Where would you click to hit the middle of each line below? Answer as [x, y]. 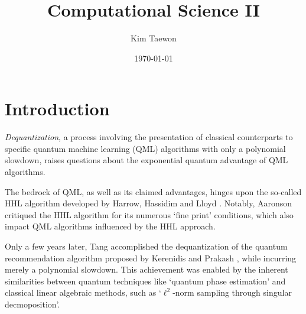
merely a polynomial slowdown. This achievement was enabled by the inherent [147, 269]
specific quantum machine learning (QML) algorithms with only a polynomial [145, 148]
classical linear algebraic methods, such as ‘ [83, 292]
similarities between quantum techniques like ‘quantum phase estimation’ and [145, 281]
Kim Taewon [154, 38]
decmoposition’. [32, 304]
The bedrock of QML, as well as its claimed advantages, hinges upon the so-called [153, 191]
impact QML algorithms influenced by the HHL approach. [110, 226]
